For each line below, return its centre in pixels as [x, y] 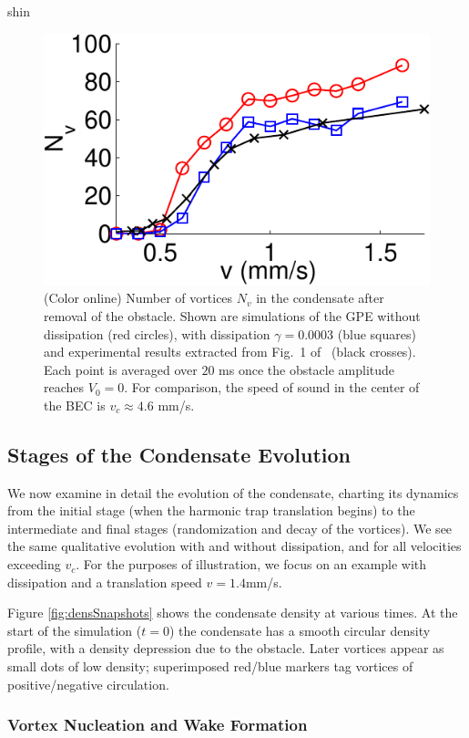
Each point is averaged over [121, 369]
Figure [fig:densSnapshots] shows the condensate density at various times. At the [233, 613]
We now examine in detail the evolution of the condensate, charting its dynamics [233, 492]
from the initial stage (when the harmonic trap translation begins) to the [211, 510]
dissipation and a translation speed [105, 582]
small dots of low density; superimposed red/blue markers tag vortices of [210, 666]
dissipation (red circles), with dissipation [157, 333]
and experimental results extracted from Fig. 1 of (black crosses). [230, 352]
